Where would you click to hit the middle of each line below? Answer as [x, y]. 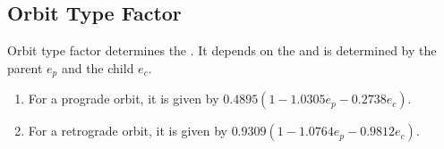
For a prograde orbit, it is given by [124, 99]
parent [25, 67]
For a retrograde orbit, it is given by [128, 131]
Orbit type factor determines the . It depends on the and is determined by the [222, 50]
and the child [98, 67]
